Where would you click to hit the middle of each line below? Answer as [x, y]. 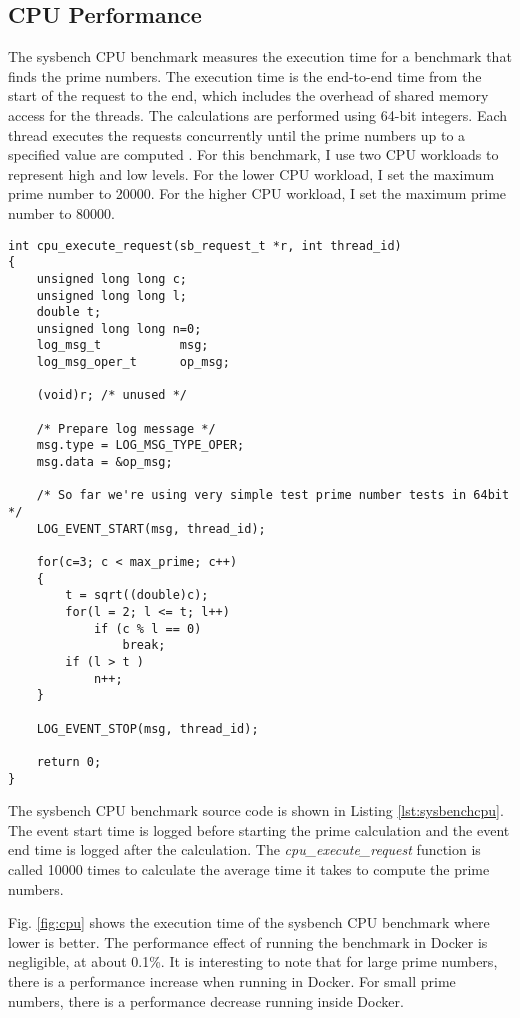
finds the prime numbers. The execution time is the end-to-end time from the [245, 75]
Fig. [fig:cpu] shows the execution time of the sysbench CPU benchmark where [249, 922]
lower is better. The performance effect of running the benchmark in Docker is [248, 941]
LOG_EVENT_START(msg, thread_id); [151, 528]
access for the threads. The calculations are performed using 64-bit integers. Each [258, 114]
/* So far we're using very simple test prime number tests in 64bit [273, 495]
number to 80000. [61, 212]
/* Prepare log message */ [126, 428]
